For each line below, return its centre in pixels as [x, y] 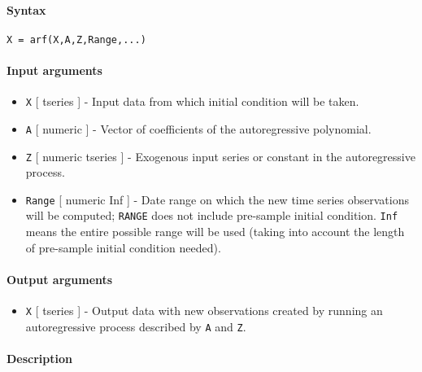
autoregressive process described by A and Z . [136, 326]
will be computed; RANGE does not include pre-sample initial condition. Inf [212, 215]
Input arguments [54, 70]
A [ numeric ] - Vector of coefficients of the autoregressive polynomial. [198, 128]
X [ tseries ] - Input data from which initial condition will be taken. [192, 101]
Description [40, 359]
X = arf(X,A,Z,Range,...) [76, 39]
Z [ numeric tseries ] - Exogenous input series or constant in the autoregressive [220, 156]
